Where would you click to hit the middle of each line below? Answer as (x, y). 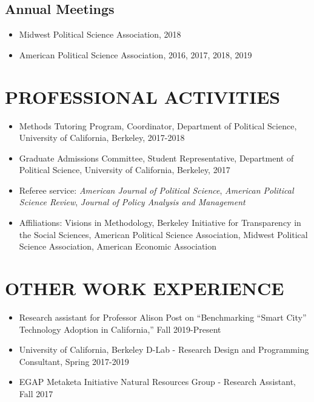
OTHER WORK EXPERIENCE (145, 288)
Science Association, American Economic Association (118, 246)
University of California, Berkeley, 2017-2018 (102, 138)
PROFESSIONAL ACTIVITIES (143, 96)
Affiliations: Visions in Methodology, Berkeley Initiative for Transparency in (160, 223)
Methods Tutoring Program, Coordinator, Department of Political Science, (158, 125)
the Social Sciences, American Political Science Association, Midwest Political (163, 234)
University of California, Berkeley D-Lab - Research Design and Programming (164, 349)
